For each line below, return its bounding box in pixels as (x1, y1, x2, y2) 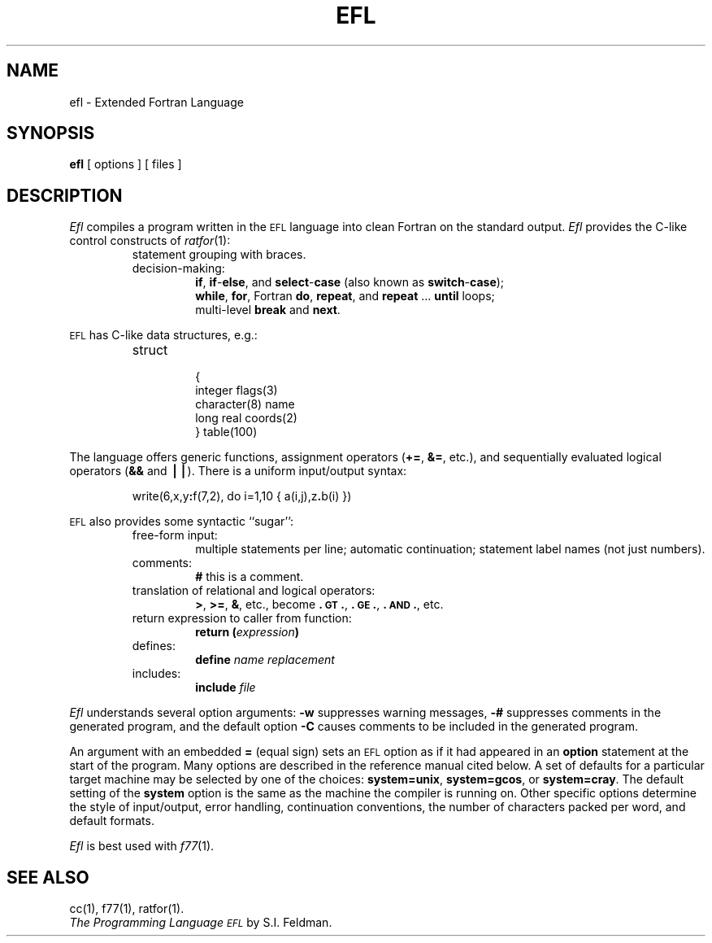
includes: (132, 666, 181, 681)
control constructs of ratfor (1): (69, 234, 231, 248)
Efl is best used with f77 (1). (69, 839, 215, 854)
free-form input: (132, 528, 218, 543)
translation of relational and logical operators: (132, 583, 376, 598)
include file (195, 680, 256, 695)
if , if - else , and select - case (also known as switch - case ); (195, 275, 505, 290)
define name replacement (195, 653, 335, 667)
